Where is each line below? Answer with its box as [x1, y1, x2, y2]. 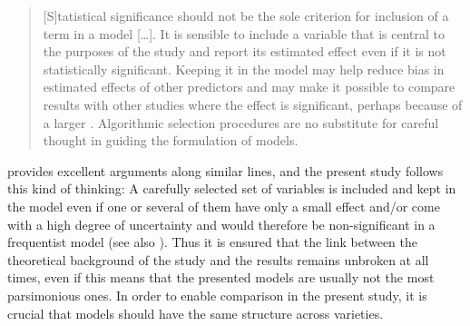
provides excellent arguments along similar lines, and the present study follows [7, 161, 444, 180]
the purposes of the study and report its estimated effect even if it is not [43, 42, 446, 61]
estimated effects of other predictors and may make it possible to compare [43, 77, 455, 96]
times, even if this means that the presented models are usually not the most [7, 268, 435, 287]
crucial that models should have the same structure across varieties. [7, 303, 384, 322]
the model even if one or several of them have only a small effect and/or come [7, 196, 440, 215]
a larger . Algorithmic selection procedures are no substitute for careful [43, 113, 439, 132]
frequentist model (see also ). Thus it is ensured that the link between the [7, 232, 418, 252]
